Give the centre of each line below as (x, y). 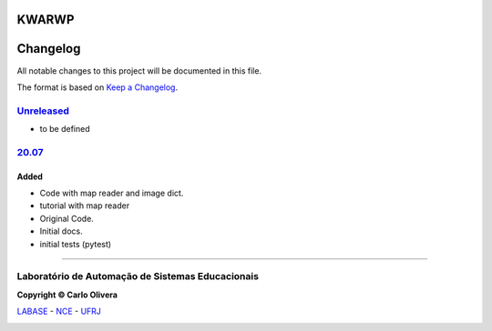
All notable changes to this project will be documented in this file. (139, 70)
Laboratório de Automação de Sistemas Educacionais (138, 276)
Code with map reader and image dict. (112, 193)
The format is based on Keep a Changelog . (97, 87)
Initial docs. (61, 231)
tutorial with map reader (85, 206)
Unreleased (43, 111)
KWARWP (46, 20)
